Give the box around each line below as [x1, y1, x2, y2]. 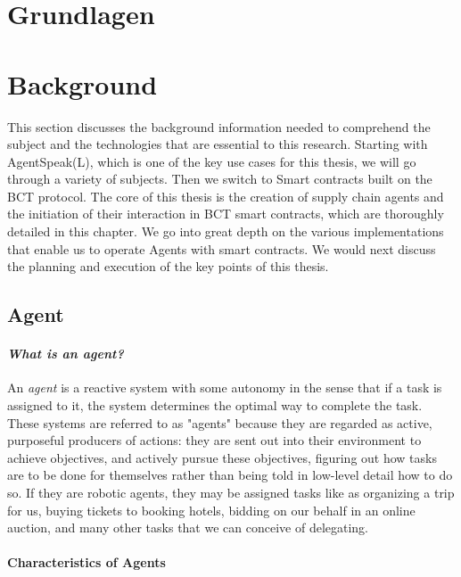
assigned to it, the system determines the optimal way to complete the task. [7, 396, 423, 415]
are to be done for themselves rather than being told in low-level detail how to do [7, 466, 453, 484]
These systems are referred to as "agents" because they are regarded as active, [7, 413, 432, 432]
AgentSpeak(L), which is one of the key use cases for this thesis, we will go [7, 152, 416, 170]
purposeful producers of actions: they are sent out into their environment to [7, 431, 422, 449]
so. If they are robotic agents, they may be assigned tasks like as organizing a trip [7, 482, 455, 501]
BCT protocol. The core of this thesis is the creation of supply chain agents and [7, 186, 444, 205]
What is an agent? [7, 344, 124, 363]
